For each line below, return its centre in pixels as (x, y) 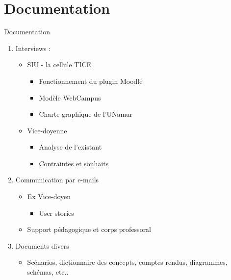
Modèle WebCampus (70, 97)
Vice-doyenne (47, 130)
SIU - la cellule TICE (59, 64)
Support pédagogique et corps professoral (89, 229)
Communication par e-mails (57, 180)
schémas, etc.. (48, 272)
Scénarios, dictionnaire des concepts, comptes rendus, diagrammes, (127, 262)
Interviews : (33, 48)
